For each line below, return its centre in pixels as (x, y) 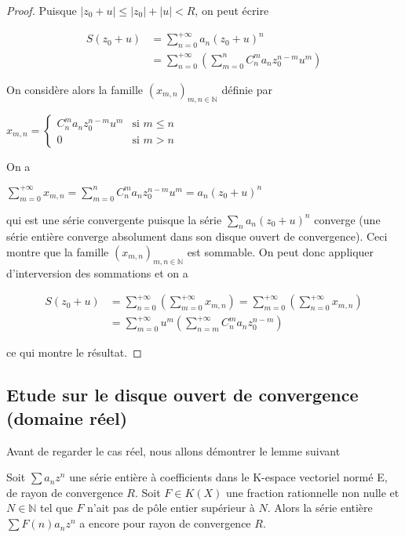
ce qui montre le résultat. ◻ (74, 352)
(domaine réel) (67, 417)
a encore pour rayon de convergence (165, 523)
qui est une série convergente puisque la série (114, 219)
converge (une (347, 219)
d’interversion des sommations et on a (97, 272)
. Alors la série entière (320, 508)
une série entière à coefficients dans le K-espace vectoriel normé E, (228, 477)
